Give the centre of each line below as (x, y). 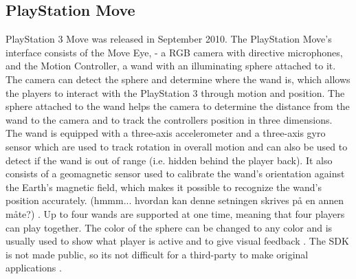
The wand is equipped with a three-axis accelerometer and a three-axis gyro (166, 133)
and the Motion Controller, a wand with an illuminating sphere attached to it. (171, 66)
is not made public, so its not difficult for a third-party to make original (157, 254)
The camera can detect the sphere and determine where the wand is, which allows (178, 79)
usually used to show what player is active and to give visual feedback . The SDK (177, 241)
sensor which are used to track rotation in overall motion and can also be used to (177, 146)
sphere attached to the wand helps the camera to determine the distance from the (178, 106)
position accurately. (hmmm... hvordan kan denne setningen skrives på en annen (175, 200)
